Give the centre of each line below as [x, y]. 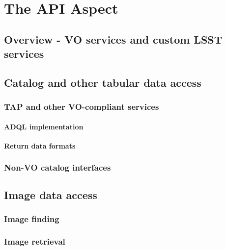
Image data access [51, 194]
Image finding [32, 219]
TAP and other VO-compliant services [82, 107]
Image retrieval [35, 241]
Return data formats [40, 145]
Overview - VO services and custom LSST [113, 39]
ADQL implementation [44, 126]
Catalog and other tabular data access [103, 82]
